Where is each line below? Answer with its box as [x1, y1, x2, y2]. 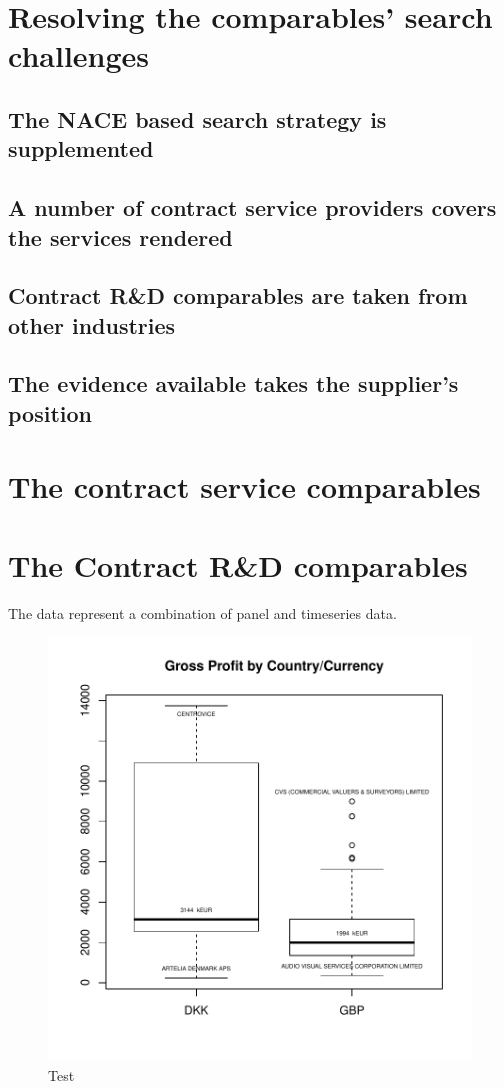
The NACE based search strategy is [8, 103, 387, 134]
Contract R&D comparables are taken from [8, 280, 468, 311]
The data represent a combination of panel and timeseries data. [8, 602, 397, 623]
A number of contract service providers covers [8, 192, 497, 223]
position [8, 397, 92, 428]
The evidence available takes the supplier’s [8, 368, 459, 399]
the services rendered [8, 221, 233, 252]
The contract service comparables [8, 466, 481, 507]
